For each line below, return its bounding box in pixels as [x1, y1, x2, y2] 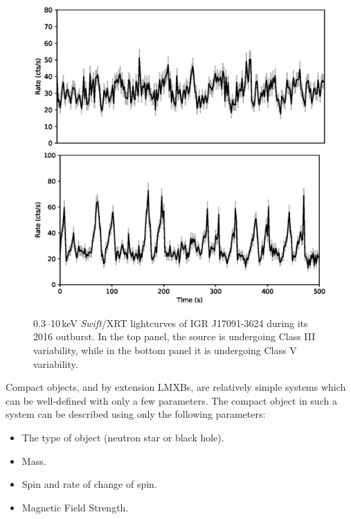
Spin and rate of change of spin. [21, 477, 157, 491]
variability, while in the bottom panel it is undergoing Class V [33, 343, 297, 358]
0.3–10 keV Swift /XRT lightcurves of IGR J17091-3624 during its [33, 315, 308, 330]
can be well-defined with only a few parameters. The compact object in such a [6, 393, 337, 407]
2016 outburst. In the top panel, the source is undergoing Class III [33, 329, 316, 344]
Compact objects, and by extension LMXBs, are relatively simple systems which [6, 380, 346, 394]
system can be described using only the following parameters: [6, 407, 266, 421]
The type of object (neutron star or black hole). [21, 430, 224, 444]
